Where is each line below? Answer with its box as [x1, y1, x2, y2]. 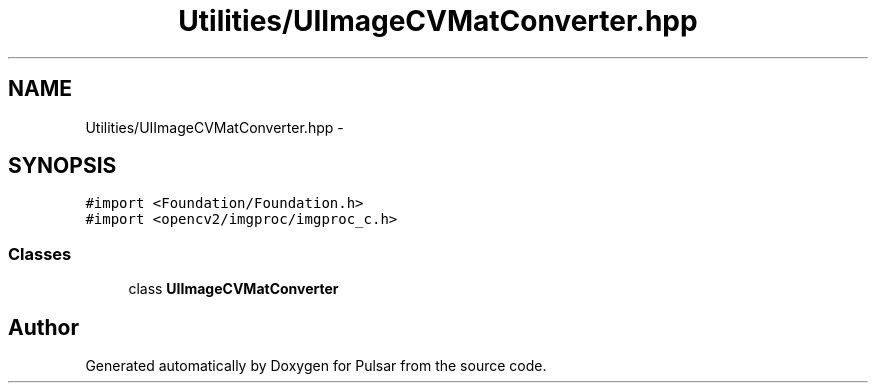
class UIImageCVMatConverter [128, 280, 339, 298]
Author [8, 314, 79, 340]
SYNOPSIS [8, 153, 117, 179]
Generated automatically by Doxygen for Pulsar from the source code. [85, 357, 547, 375]
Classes [8, 243, 72, 264]
